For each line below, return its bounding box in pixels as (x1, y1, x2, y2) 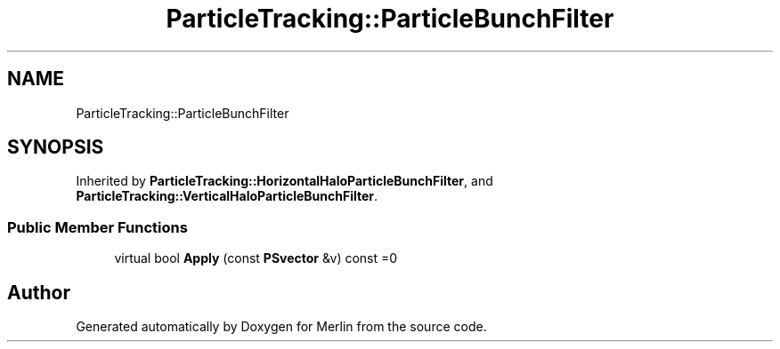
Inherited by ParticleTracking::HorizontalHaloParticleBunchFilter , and (76, 173, 493, 189)
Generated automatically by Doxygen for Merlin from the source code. (76, 319, 487, 335)
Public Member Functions (7, 218, 188, 236)
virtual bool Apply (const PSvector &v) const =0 (114, 250, 398, 266)
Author (7, 281, 70, 304)
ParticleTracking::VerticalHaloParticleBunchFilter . (76, 188, 378, 204)
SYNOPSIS (7, 136, 104, 159)
